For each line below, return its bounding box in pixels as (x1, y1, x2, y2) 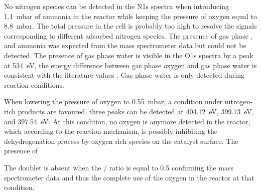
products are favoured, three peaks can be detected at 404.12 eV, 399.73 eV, (18, 106, 254, 116)
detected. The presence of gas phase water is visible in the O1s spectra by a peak (4, 50, 253, 60)
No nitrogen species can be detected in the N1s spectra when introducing (4, 1, 229, 11)
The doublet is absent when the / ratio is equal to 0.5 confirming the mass (4, 162, 233, 172)
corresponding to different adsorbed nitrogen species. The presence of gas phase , (4, 30, 253, 41)
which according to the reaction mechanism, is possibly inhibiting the (4, 126, 218, 136)
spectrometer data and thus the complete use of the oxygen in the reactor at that (4, 172, 254, 182)
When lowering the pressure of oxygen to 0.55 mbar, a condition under (4, 96, 223, 107)
